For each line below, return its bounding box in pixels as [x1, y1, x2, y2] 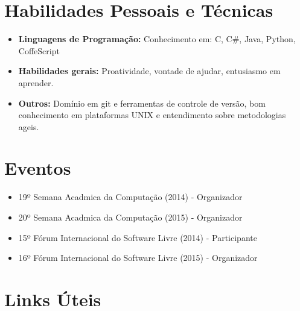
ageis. [18, 120, 39, 133]
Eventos [4, 155, 71, 180]
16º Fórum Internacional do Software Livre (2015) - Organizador [18, 251, 258, 264]
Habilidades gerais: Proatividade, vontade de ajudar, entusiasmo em [18, 64, 281, 77]
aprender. [18, 76, 54, 89]
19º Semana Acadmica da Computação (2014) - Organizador [18, 190, 243, 203]
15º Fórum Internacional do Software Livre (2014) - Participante [18, 231, 257, 243]
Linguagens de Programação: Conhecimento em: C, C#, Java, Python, [18, 33, 296, 45]
